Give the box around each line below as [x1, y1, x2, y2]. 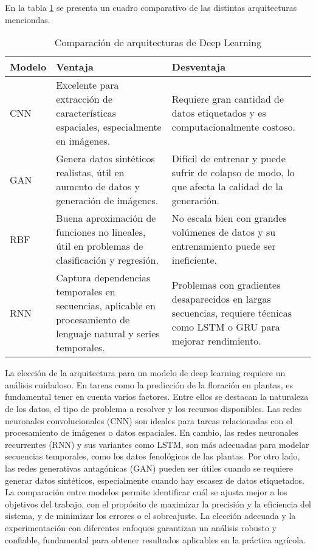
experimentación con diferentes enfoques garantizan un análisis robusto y [5, 521, 277, 534]
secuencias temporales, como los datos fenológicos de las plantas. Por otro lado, [5, 450, 300, 462]
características [56, 106, 117, 120]
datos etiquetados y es [171, 106, 266, 120]
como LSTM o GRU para [171, 319, 280, 334]
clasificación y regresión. [56, 253, 159, 267]
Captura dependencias [56, 270, 151, 285]
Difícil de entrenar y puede [171, 151, 286, 166]
